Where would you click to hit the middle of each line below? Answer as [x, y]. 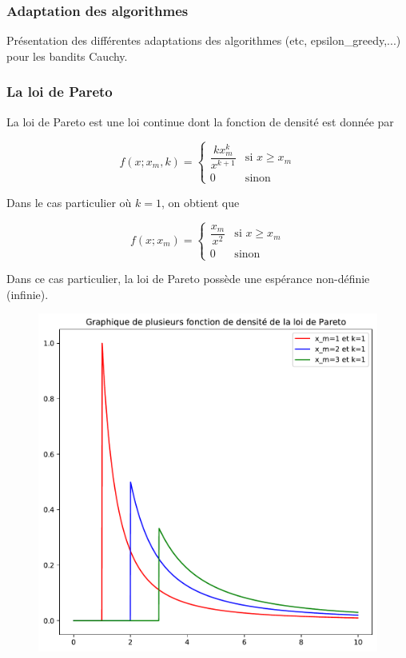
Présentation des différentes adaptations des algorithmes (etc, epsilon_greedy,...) [204, 40]
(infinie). [28, 294]
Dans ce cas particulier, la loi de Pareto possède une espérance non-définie [188, 279]
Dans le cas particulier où [69, 202]
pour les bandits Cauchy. [67, 56]
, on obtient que [200, 202]
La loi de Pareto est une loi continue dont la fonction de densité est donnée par [200, 121]
